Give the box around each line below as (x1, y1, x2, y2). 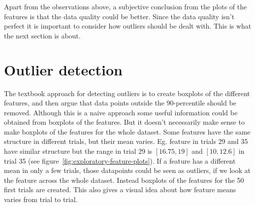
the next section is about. (4, 30, 81, 40)
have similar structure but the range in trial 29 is (4, 146, 153, 156)
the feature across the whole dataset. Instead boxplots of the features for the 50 (4, 174, 244, 185)
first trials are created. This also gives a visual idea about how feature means (4, 184, 236, 195)
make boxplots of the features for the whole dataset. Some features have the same (4, 126, 251, 137)
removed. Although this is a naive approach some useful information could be (4, 107, 238, 117)
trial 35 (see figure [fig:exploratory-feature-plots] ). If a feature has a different (4, 155, 236, 166)
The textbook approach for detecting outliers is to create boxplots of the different (4, 88, 250, 98)
